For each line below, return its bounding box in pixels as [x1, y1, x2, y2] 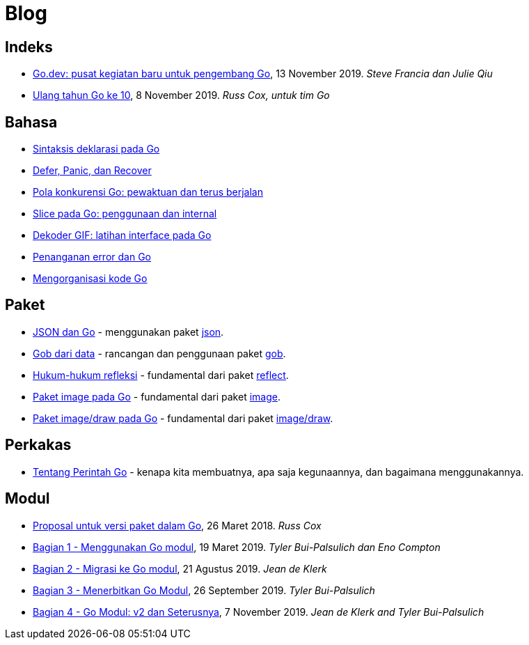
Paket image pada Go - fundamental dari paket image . [33, 390, 281, 403]
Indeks [5, 38, 53, 56]
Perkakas [5, 436, 72, 454]
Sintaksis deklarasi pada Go [33, 143, 160, 155]
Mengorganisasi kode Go [33, 272, 148, 285]
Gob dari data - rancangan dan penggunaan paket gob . [33, 347, 286, 359]
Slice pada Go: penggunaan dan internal [33, 208, 217, 220]
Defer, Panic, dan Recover [33, 164, 152, 177]
